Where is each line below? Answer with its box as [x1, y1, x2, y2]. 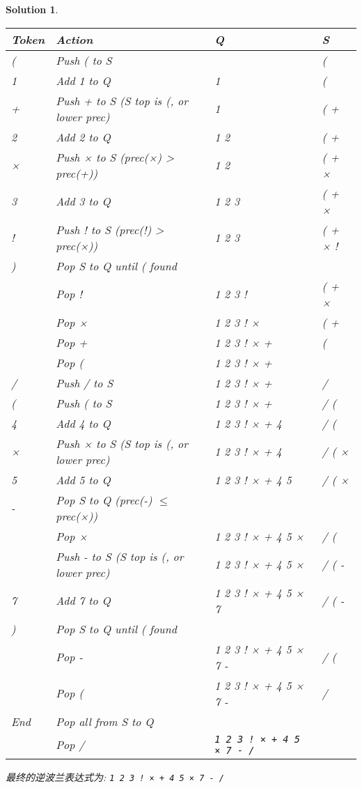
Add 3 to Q [56, 193, 111, 210]
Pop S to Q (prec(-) [56, 491, 152, 508]
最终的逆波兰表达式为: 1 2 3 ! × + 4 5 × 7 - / [6, 769, 224, 784]
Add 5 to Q [56, 471, 111, 488]
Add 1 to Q [56, 72, 111, 88]
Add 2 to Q [56, 128, 111, 145]
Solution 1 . [6, 2, 58, 16]
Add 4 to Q [56, 415, 111, 431]
